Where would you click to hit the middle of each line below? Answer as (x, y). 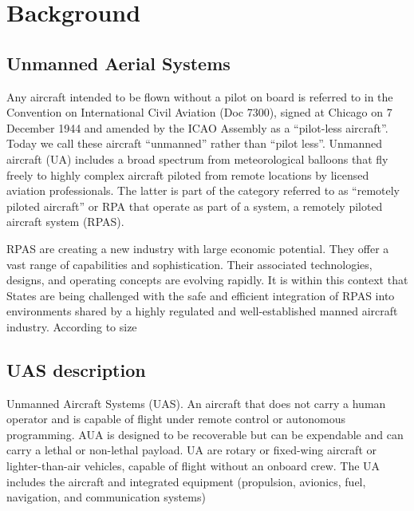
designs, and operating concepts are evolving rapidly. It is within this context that (207, 280)
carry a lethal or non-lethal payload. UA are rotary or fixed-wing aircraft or (191, 450)
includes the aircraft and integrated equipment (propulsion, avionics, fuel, (186, 481)
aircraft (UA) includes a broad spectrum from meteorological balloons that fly (197, 158)
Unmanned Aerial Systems (118, 63)
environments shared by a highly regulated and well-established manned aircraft (202, 311)
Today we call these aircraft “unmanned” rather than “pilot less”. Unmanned (194, 143)
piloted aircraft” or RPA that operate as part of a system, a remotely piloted (195, 206)
